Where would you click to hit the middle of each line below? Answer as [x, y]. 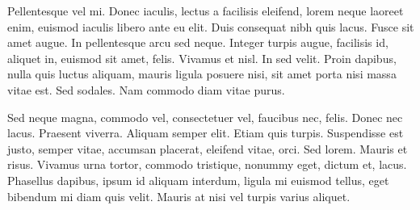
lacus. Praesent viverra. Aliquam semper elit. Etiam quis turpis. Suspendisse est [206, 133]
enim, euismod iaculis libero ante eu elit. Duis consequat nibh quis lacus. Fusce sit [211, 26]
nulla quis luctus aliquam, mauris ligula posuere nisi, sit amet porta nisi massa [202, 74]
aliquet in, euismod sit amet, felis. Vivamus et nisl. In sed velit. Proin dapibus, [202, 58]
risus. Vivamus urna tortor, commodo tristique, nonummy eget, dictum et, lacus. [207, 164]
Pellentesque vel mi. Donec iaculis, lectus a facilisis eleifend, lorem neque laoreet [206, 10]
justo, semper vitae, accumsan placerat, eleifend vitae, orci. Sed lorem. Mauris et [208, 148]
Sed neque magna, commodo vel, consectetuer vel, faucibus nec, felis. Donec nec [205, 117]
